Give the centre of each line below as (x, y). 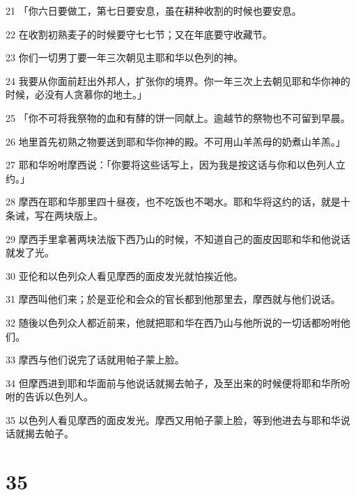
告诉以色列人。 (59, 396)
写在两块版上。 (69, 215)
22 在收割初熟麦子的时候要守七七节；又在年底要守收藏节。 (139, 34)
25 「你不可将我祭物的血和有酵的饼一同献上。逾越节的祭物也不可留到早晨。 (178, 117)
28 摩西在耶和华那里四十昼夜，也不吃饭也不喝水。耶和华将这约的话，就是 (173, 202)
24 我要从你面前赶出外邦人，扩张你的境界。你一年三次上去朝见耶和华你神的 (178, 80)
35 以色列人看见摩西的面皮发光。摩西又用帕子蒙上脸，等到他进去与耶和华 (173, 419)
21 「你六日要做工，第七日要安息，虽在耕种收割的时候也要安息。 (154, 10)
